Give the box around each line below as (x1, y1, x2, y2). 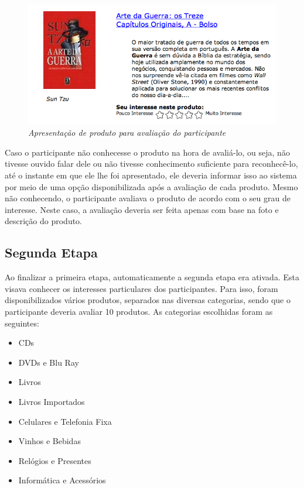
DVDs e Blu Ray (18, 356, 79, 368)
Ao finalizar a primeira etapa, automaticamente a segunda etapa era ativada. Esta (5, 271, 299, 283)
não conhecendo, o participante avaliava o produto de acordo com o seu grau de (5, 192, 291, 204)
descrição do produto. (5, 215, 83, 227)
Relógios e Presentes (18, 454, 91, 466)
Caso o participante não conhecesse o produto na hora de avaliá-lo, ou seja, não (5, 146, 290, 158)
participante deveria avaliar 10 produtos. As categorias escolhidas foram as (5, 305, 273, 318)
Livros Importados (18, 396, 85, 407)
